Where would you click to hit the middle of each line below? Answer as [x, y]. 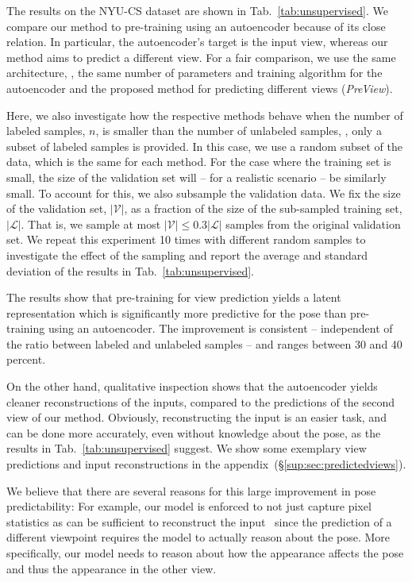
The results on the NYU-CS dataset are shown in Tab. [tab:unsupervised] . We [197, 10]
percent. [26, 359]
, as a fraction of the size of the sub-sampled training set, [263, 208]
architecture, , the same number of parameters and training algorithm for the [194, 73]
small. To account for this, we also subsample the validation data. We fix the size [204, 193]
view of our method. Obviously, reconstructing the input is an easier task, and [196, 417]
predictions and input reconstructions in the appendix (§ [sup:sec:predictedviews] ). [206, 464]
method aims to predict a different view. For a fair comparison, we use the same [201, 57]
